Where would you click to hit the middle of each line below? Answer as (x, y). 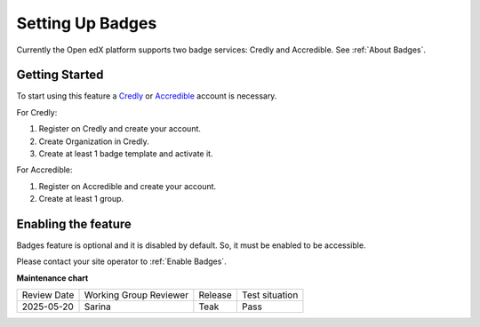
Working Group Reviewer (136, 295)
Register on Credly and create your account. (120, 129)
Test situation (270, 295)
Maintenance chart (52, 278)
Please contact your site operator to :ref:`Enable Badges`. (121, 261)
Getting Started (60, 75)
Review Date (48, 295)
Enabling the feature (74, 224)
